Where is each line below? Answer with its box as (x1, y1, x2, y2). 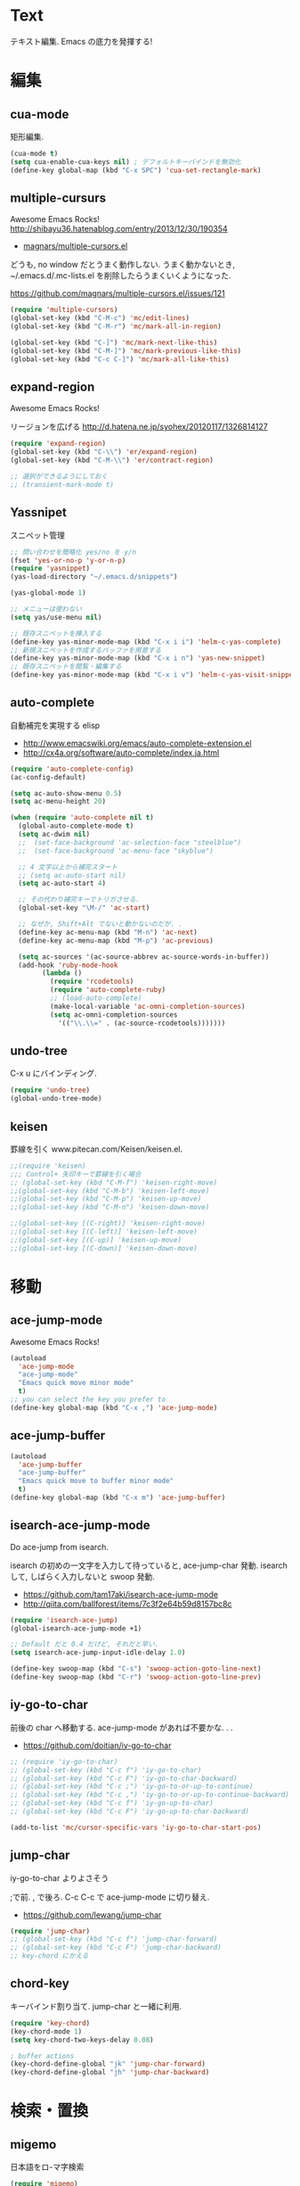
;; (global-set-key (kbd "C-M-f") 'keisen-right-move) (10, 1178, 218, 1187)
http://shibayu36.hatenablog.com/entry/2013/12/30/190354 (10, 224, 228, 235)
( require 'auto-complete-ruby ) (49, 986, 166, 994)
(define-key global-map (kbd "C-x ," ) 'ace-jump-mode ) (10, 1403, 218, 1412)
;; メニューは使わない (10, 605, 83, 614)
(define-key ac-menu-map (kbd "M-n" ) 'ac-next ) (18, 928, 199, 936)
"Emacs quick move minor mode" (18, 1379, 134, 1388)
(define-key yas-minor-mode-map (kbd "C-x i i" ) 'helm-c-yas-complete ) (10, 637, 281, 647)
